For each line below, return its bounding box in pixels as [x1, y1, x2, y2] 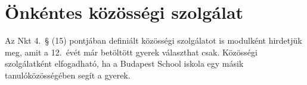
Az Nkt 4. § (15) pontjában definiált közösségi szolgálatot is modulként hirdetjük [5, 34, 302, 47]
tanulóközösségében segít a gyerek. [5, 68, 131, 81]
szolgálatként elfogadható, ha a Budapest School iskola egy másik [5, 57, 244, 70]
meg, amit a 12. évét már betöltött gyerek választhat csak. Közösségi [5, 45, 258, 58]
